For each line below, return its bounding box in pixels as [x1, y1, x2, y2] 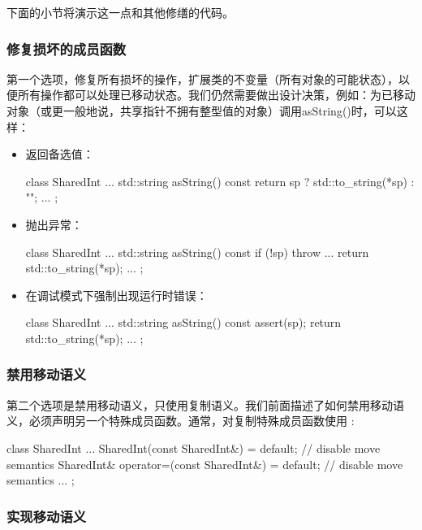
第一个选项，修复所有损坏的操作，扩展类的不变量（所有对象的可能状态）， [6, 70, 398, 87]
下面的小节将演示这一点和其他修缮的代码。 [6, 4, 234, 20]
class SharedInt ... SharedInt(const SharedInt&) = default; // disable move [6, 439, 381, 456]
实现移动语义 [6, 506, 87, 526]
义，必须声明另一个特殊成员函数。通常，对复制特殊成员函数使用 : [6, 412, 355, 429]
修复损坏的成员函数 [6, 38, 127, 59]
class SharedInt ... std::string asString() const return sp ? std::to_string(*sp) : [25, 172, 415, 189]
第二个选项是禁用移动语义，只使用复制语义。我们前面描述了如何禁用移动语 [6, 396, 404, 413]
